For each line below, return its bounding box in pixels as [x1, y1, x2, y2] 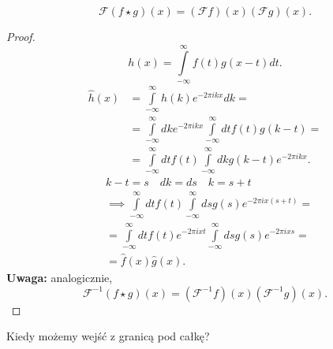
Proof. [6, 28, 36, 44]
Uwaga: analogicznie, [6, 269, 113, 286]
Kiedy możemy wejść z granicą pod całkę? [6, 328, 210, 344]
